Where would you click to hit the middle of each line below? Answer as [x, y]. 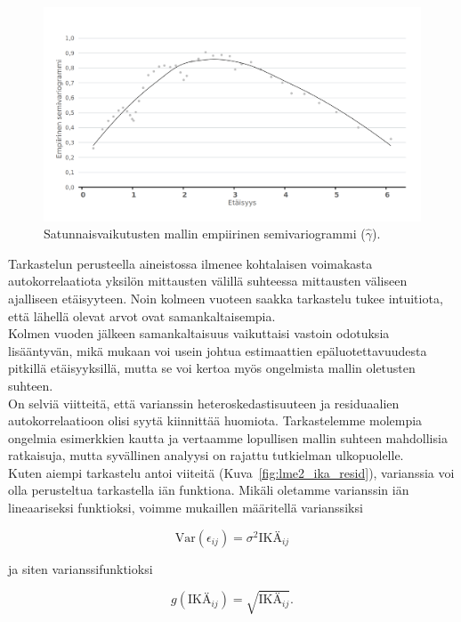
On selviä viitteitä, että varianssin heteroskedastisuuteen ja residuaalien [204, 403]
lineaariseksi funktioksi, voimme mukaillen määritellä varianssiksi [186, 508]
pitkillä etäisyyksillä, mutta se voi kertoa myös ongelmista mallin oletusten [212, 368]
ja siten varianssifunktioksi [81, 568]
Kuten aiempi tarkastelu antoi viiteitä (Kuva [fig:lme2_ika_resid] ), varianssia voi [231, 472]
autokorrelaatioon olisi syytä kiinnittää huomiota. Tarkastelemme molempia [215, 420]
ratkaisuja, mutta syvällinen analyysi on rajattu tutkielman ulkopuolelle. [206, 455]
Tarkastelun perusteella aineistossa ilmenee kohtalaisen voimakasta [190, 263]
